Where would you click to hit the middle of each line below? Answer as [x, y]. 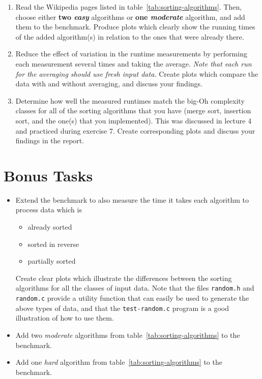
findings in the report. [50, 140]
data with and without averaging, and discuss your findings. [109, 84]
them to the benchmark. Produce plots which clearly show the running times [135, 27]
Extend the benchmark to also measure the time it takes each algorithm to [132, 199]
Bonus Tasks [48, 175]
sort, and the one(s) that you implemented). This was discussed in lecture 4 [134, 120]
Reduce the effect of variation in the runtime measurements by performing [131, 54]
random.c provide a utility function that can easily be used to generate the [132, 298]
